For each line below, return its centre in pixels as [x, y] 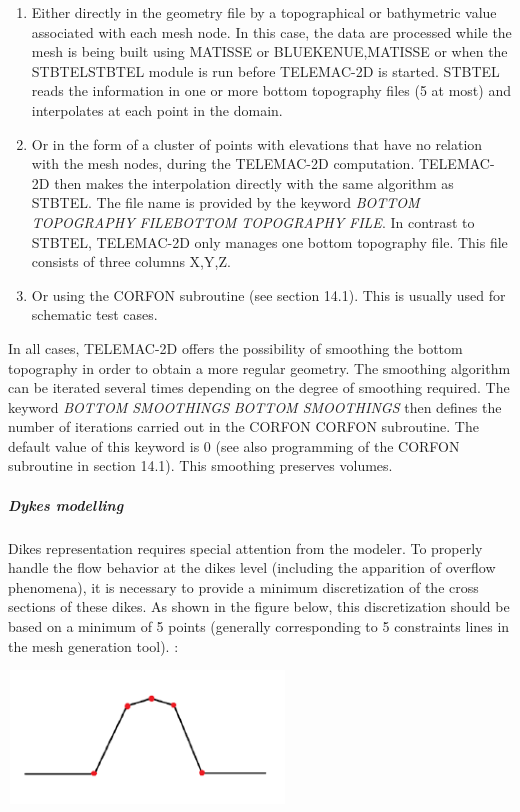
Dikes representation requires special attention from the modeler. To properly [245, 547]
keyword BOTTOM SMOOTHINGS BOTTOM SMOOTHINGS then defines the [255, 406]
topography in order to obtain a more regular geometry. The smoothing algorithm [259, 367]
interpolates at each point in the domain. [157, 109]
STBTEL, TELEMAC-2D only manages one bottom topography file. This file [269, 241]
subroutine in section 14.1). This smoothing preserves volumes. [200, 465]
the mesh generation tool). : [93, 645]
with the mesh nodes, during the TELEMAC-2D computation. [223, 163]
